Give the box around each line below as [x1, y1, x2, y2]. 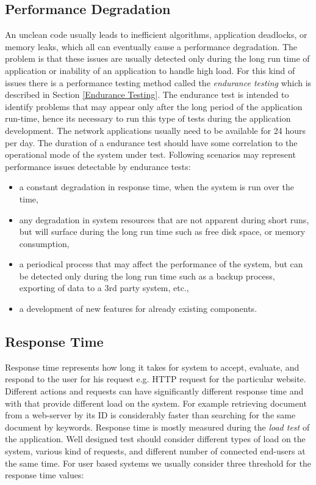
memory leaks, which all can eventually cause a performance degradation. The [5, 40, 298, 53]
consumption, [19, 237, 70, 250]
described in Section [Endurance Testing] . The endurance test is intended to [5, 88, 289, 101]
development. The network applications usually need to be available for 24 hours [5, 124, 306, 136]
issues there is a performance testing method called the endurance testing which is [5, 76, 312, 89]
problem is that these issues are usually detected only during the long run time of [5, 52, 310, 65]
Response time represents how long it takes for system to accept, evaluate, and [5, 360, 300, 373]
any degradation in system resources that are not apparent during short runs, [19, 213, 309, 226]
